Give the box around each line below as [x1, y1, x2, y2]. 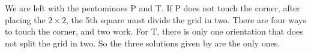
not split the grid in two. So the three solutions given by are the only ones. [5, 36, 280, 49]
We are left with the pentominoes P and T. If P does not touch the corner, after [5, 2, 300, 14]
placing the [5, 13, 46, 26]
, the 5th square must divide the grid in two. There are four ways [65, 13, 306, 26]
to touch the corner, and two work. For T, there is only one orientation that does [5, 25, 303, 38]
